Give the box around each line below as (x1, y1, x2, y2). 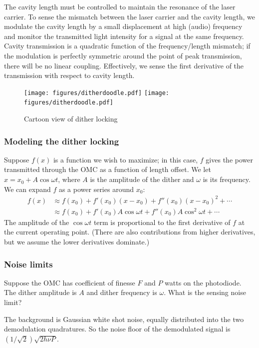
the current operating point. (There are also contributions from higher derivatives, (4, 226, 256, 237)
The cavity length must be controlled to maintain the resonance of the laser (4, 1, 236, 11)
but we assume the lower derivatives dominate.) (4, 236, 150, 247)
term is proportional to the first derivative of (93, 216, 231, 227)
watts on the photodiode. (165, 277, 242, 287)
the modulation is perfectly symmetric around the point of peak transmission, (4, 50, 242, 60)
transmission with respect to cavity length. (4, 70, 135, 80)
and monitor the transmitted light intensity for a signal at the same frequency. (4, 30, 244, 41)
